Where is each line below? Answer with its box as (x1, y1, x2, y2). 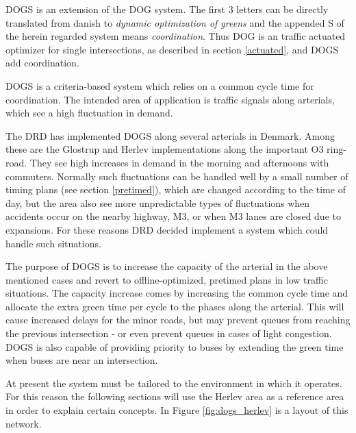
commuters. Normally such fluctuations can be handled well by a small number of (5, 169, 348, 183)
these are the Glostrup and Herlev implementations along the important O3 (5, 142, 324, 156)
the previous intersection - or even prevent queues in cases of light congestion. (5, 326, 332, 341)
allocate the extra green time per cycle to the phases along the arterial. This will (5, 299, 344, 313)
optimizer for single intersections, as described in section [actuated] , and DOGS (5, 42, 339, 56)
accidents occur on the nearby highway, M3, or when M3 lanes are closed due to (5, 209, 341, 223)
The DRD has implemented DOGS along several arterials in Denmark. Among (5, 128, 335, 143)
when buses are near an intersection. (5, 353, 158, 367)
